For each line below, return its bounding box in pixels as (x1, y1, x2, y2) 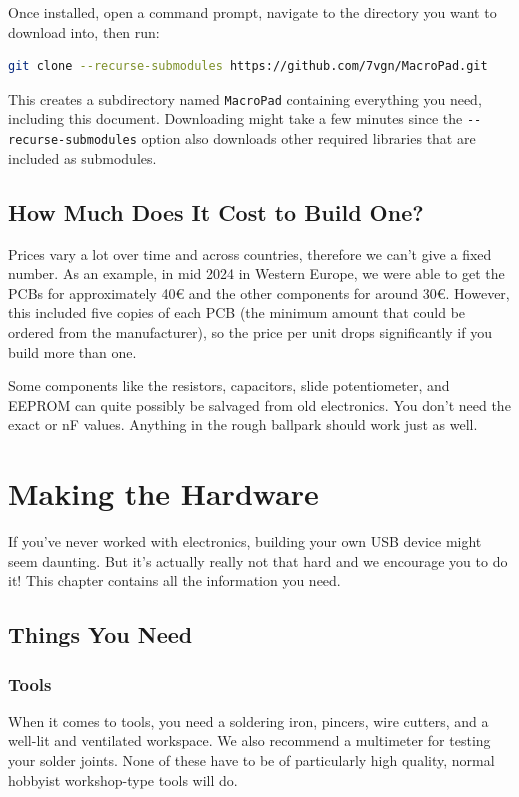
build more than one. (8, 341, 137, 362)
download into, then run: (8, 21, 160, 42)
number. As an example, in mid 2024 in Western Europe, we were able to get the (8, 263, 505, 284)
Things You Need (8, 619, 193, 650)
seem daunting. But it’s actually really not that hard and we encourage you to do (8, 550, 508, 571)
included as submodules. (8, 147, 157, 168)
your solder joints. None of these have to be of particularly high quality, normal (8, 749, 495, 770)
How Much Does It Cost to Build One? (8, 196, 424, 227)
